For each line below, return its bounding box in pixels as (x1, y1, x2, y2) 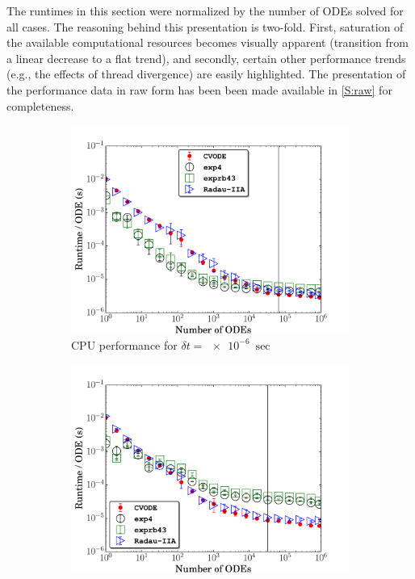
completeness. (6, 97, 74, 114)
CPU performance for (71, 336, 178, 353)
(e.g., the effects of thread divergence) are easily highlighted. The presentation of (6, 65, 406, 82)
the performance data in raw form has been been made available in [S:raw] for (6, 81, 392, 98)
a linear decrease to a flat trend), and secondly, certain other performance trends (6, 49, 406, 66)
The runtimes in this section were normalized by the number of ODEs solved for (6, 2, 404, 19)
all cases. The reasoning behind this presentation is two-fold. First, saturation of (6, 18, 404, 35)
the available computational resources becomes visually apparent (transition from (6, 34, 409, 51)
